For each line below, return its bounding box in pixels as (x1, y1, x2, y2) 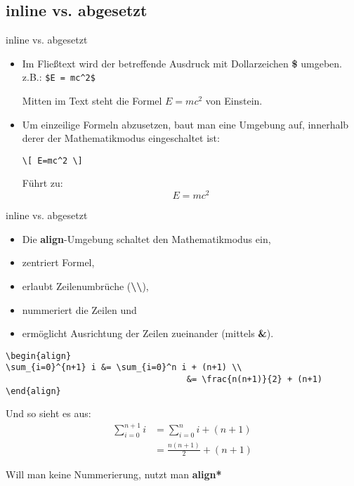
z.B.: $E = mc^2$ (22, 70, 96, 84)
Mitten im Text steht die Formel (22, 93, 162, 108)
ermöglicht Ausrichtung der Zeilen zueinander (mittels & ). (22, 326, 274, 341)
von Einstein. (205, 93, 263, 108)
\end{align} (6, 386, 61, 396)
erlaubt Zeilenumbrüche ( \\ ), (22, 278, 149, 293)
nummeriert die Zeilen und (22, 302, 137, 317)
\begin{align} (6, 350, 72, 361)
